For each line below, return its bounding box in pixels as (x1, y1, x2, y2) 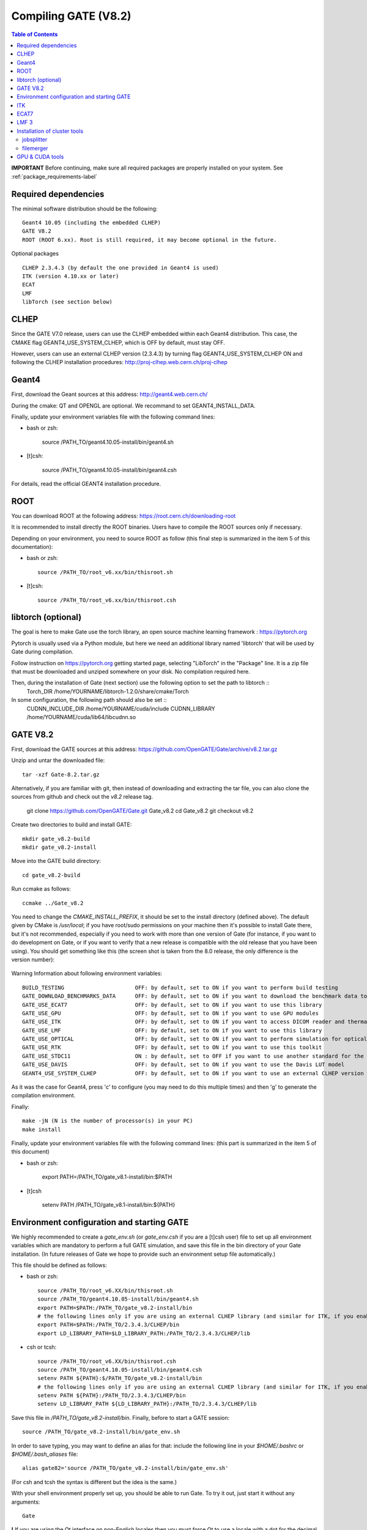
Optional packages (11, 250, 59, 257)
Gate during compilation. (11, 648, 73, 655)
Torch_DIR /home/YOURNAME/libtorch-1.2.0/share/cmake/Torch (26, 687, 189, 695)
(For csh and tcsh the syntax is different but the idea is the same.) (11, 1478, 177, 1485)
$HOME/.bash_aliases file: (11, 1450, 78, 1458)
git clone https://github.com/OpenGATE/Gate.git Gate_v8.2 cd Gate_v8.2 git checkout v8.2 (26, 807, 254, 814)
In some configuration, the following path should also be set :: (11, 696, 168, 704)
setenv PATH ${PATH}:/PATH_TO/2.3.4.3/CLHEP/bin (37, 1392, 186, 1399)
